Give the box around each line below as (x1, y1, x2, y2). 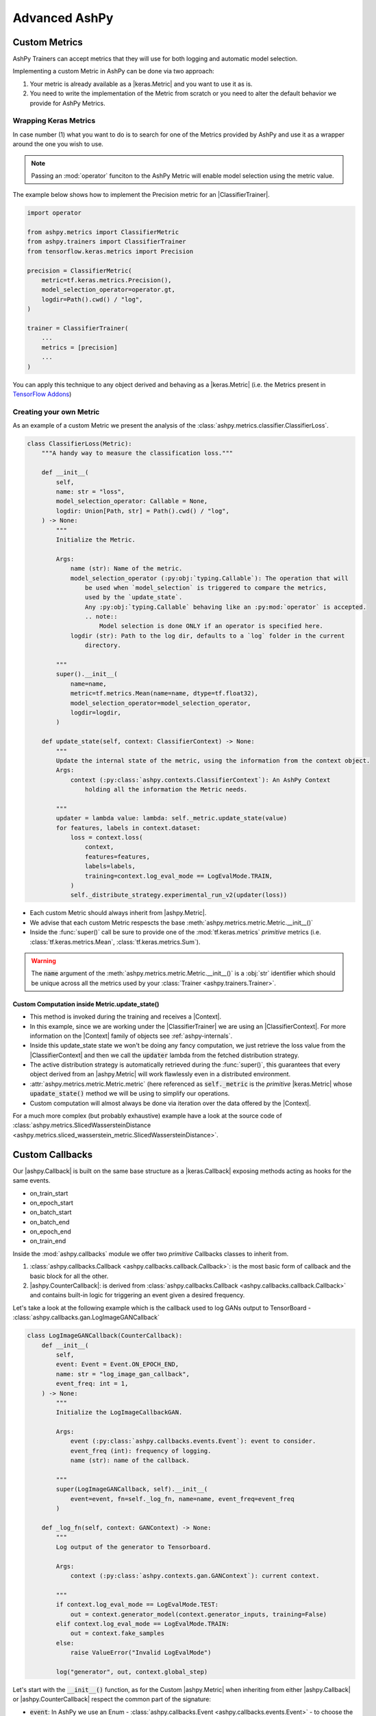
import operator (27, 209, 82, 217)
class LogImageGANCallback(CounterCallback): (27, 1332, 183, 1340)
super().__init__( (55, 670, 118, 678)
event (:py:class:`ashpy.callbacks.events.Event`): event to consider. (70, 1437, 316, 1445)
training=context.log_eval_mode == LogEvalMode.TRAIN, (84, 872, 273, 880)
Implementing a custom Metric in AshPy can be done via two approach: (12, 67, 215, 76)
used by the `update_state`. (84, 594, 183, 601)
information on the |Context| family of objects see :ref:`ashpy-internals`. (29, 1032, 233, 1040)
